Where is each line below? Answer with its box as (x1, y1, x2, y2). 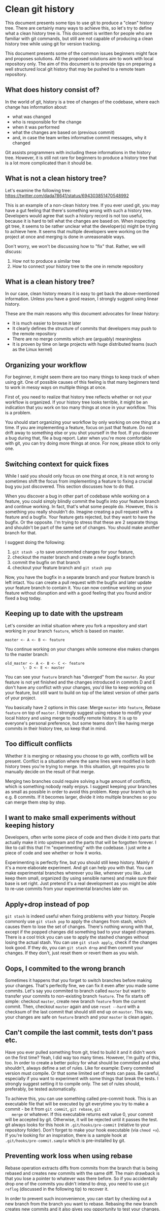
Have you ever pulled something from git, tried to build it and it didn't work (5, 1049, 156, 1055)
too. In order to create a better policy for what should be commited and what (5, 1059, 160, 1065)
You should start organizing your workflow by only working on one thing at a (5, 419, 160, 425)
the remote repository (12, 331, 57, 337)
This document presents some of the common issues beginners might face (5, 50, 158, 56)
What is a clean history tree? (5, 278, 95, 286)
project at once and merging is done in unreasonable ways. (5, 234, 126, 240)
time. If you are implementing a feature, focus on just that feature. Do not (5, 425, 153, 431)
